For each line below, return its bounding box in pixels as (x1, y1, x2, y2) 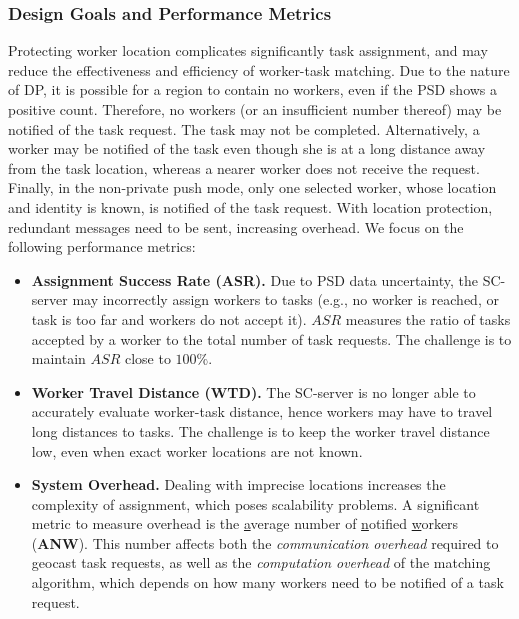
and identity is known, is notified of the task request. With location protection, (8, 196, 493, 217)
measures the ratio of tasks (345, 308, 511, 329)
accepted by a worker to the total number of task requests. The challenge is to (31, 328, 512, 349)
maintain (31, 348, 86, 369)
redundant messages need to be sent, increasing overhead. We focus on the (8, 216, 464, 237)
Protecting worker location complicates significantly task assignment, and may (8, 40, 488, 61)
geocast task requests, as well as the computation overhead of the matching (31, 552, 491, 573)
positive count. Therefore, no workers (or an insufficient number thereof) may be (8, 99, 502, 119)
